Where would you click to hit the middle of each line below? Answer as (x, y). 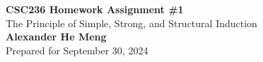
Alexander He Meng (56, 37)
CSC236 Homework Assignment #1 (95, 9)
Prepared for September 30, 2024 (77, 50)
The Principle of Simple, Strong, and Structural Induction (131, 23)
